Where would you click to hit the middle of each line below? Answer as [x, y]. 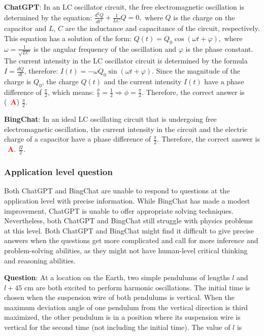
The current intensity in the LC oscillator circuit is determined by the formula [126, 61]
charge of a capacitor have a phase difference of [78, 139]
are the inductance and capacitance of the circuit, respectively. [162, 28]
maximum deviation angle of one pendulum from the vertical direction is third [126, 307]
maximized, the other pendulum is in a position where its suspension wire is [122, 317]
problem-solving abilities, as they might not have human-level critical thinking [126, 250]
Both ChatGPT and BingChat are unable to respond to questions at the [117, 191]
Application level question [58, 172]
